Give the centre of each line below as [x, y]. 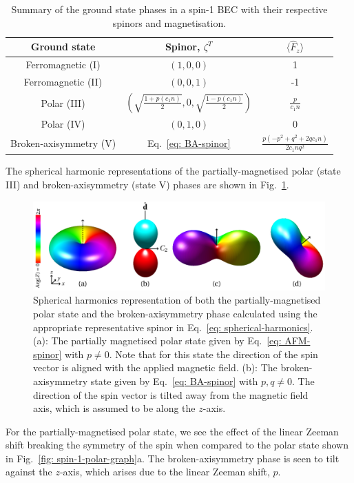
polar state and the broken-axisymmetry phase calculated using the [175, 313]
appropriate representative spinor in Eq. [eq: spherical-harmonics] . [173, 327]
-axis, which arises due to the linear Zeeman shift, [165, 472]
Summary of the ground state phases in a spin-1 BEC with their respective [169, 9]
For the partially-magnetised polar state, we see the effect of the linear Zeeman [172, 431]
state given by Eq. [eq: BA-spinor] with [174, 381]
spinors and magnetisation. [169, 22]
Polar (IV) [63, 124]
